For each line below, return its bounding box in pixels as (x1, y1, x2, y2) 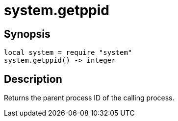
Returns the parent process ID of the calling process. (4, 94, 175, 102)
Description (4, 73, 62, 85)
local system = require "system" (4, 48, 132, 57)
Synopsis (4, 27, 51, 40)
